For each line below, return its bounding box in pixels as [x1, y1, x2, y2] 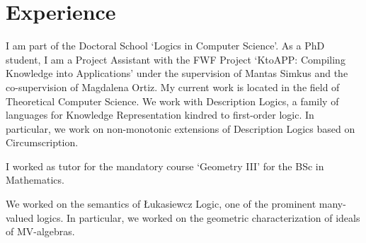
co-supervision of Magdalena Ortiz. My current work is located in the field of [6, 79, 340, 94]
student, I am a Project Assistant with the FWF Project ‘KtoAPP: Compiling [6, 52, 345, 66]
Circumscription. [6, 135, 79, 150]
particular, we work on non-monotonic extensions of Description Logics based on [6, 121, 355, 136]
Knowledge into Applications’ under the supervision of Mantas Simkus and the [6, 66, 348, 81]
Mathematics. [6, 172, 64, 187]
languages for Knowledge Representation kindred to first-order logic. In [6, 107, 314, 122]
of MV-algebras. [6, 224, 75, 239]
